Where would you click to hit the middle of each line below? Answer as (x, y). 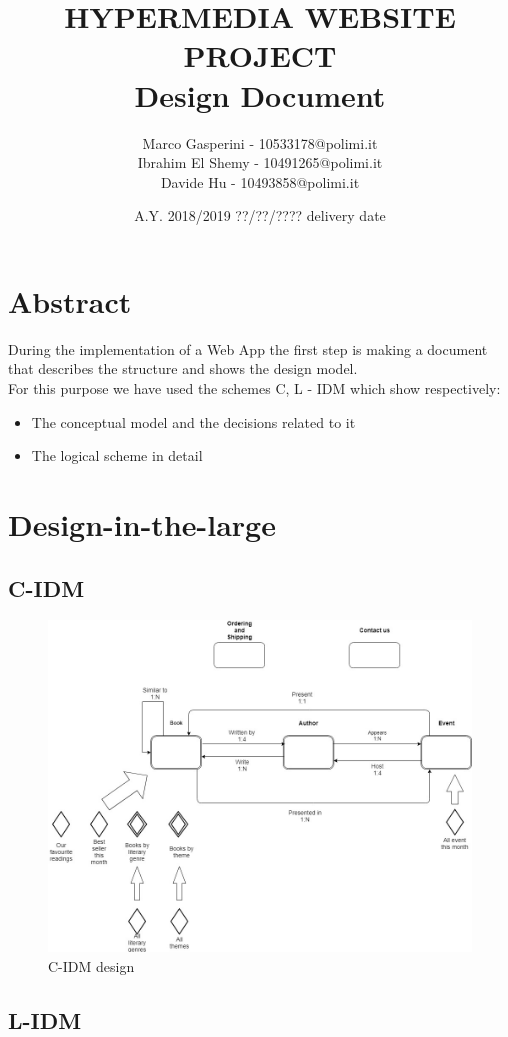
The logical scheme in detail (117, 455)
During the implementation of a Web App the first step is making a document (248, 348)
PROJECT (260, 55)
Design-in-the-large (142, 523)
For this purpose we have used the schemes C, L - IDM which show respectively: (254, 388)
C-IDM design (91, 965)
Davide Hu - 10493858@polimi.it (260, 181)
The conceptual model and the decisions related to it (193, 421)
